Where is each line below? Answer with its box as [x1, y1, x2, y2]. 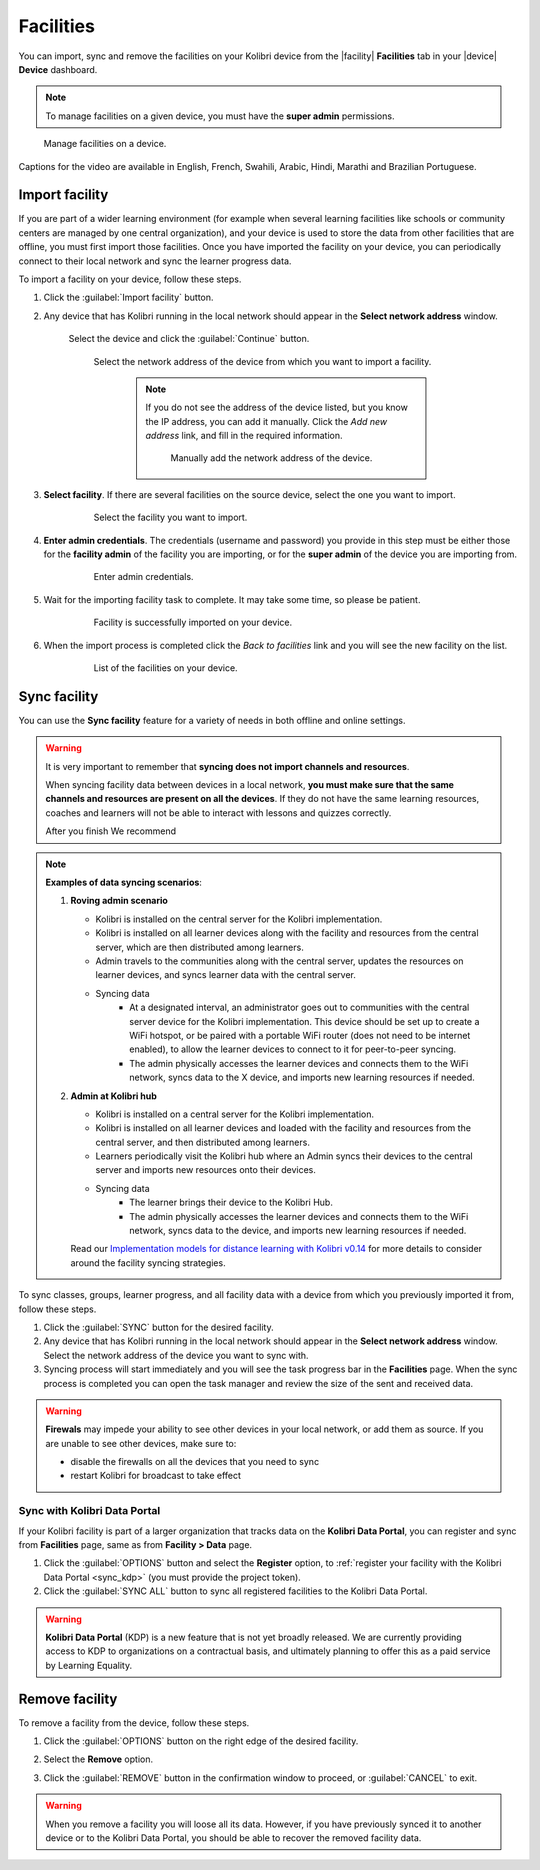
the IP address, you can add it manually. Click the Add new [145, 415, 388, 427]
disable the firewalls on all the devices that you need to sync [70, 1456, 320, 1468]
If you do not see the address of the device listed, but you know [145, 401, 409, 414]
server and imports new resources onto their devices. [95, 1164, 317, 1176]
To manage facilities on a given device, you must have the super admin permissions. [45, 110, 395, 122]
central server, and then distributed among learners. [95, 1136, 310, 1148]
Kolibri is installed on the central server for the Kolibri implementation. [95, 913, 383, 925]
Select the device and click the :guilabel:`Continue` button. [68, 333, 310, 345]
